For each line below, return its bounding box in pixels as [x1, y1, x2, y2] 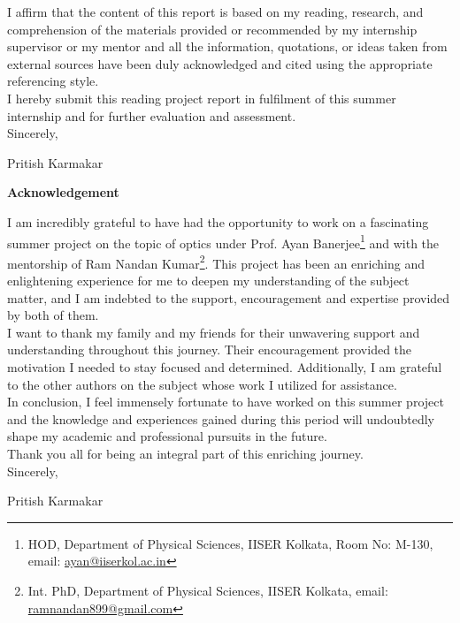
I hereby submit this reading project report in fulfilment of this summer [7, 88, 396, 107]
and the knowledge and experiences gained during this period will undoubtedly [7, 409, 434, 428]
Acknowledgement [7, 183, 119, 201]
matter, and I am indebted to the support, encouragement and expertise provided [7, 288, 450, 307]
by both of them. [7, 306, 99, 324]
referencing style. [7, 72, 99, 90]
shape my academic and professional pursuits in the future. [7, 427, 327, 445]
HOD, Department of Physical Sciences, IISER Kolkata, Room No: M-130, [27, 534, 433, 552]
